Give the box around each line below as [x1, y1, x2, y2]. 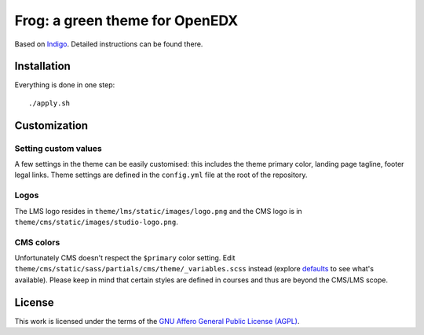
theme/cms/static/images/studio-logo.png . [14, 217, 178, 226]
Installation [14, 60, 71, 73]
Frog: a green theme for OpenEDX [14, 12, 239, 29]
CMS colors [14, 237, 60, 248]
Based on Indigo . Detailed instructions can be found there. [14, 39, 203, 49]
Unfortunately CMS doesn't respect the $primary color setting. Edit [14, 253, 236, 263]
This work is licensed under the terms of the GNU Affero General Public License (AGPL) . [14, 316, 300, 326]
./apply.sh [28, 98, 71, 108]
